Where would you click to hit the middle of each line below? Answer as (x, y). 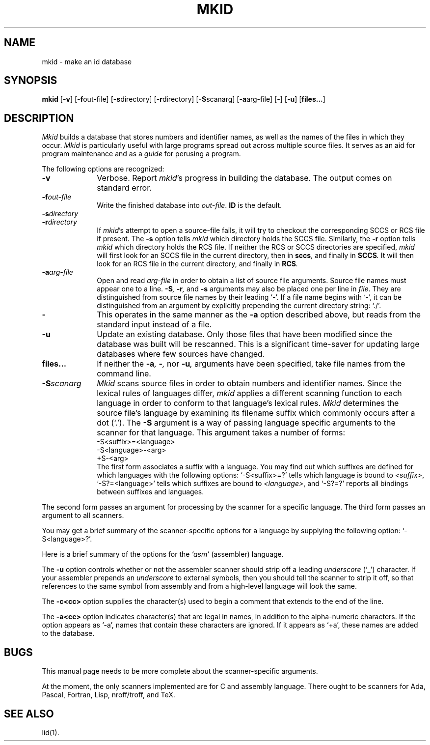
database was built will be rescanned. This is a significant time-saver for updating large (258, 344)
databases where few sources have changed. (181, 354)
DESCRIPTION (39, 118)
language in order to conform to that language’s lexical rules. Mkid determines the (248, 403)
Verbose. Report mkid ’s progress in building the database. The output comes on (244, 178)
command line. (124, 374)
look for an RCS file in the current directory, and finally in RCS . (198, 264)
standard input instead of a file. (154, 325)
